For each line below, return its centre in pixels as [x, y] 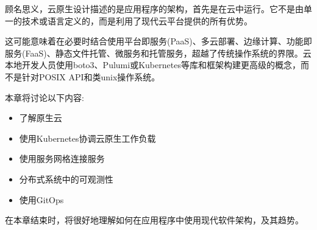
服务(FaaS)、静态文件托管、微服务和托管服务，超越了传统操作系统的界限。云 [158, 53]
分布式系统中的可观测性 [66, 179]
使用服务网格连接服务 [62, 159]
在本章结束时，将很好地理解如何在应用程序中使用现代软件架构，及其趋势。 [154, 220]
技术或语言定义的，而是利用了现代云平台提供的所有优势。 [137, 20]
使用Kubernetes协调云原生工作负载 [87, 138]
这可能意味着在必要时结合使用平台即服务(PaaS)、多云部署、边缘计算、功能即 [158, 41]
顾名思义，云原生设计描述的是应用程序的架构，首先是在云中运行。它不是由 [154, 9]
